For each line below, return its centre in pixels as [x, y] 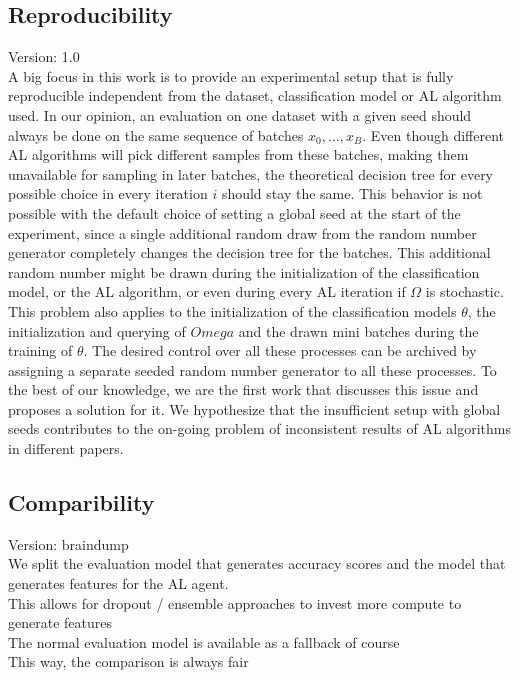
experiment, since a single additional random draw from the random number [242, 232]
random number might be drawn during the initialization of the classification [244, 271]
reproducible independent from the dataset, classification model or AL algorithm [255, 95]
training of [40, 350]
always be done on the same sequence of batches [156, 134]
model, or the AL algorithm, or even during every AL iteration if [207, 291]
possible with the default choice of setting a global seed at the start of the [234, 212]
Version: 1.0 [44, 56]
